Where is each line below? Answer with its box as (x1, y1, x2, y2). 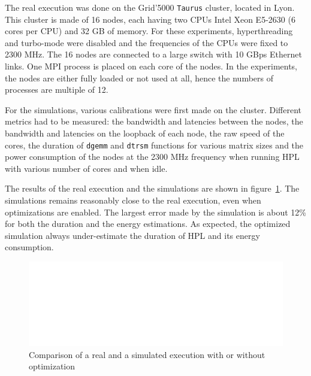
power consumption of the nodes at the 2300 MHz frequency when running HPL (5, 150, 300, 163)
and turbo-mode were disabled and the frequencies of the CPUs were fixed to (5, 36, 288, 48)
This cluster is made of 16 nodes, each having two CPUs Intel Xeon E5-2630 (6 (5, 13, 295, 25)
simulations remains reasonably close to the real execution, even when (5, 194, 261, 207)
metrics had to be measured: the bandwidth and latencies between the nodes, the (5, 115, 303, 128)
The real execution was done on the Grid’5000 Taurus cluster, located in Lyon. (5, 1, 295, 13)
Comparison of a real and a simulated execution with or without (29, 348, 265, 360)
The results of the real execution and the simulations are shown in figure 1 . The (5, 182, 300, 195)
